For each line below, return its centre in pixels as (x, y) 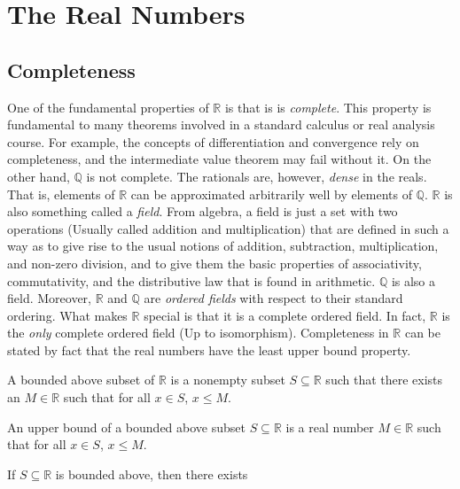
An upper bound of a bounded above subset (126, 427)
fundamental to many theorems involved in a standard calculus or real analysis (221, 124)
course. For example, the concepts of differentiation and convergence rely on (213, 141)
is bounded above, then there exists (152, 473)
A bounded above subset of (81, 380)
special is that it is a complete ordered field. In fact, (285, 315)
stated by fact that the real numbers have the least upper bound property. (209, 349)
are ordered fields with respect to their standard (273, 298)
